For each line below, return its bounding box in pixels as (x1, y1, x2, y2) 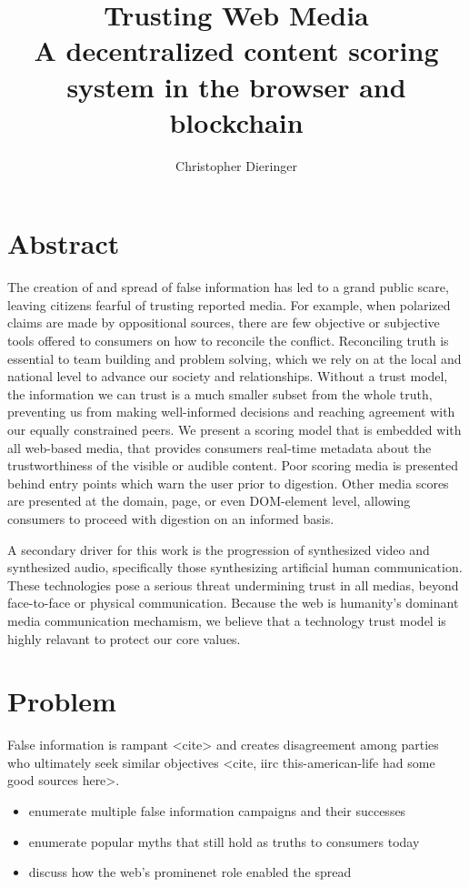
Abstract (7, 225, 120, 262)
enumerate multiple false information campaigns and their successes (28, 801, 406, 820)
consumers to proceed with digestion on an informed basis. (7, 509, 334, 528)
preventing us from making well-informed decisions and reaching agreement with (7, 402, 455, 421)
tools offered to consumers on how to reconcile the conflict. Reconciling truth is (7, 331, 449, 349)
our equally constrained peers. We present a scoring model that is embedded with (7, 419, 462, 438)
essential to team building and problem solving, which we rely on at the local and (7, 348, 462, 368)
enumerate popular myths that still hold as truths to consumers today (28, 832, 420, 851)
